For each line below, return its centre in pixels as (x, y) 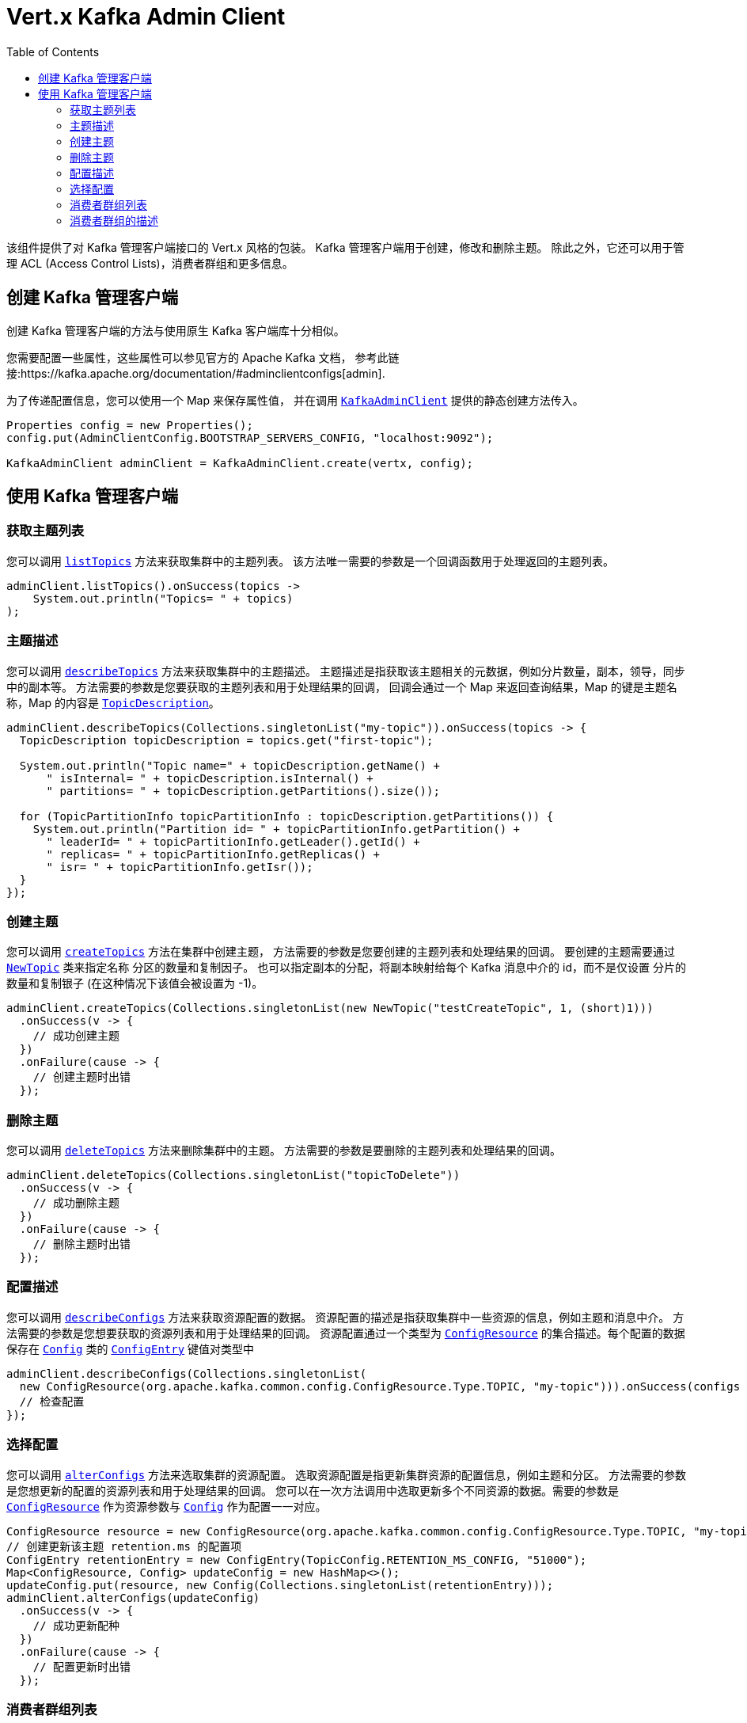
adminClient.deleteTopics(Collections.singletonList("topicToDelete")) (233, 1175)
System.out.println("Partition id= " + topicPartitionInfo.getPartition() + (277, 829)
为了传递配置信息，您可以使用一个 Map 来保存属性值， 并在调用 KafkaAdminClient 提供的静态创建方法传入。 (295, 400)
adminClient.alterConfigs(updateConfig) (133, 1597)
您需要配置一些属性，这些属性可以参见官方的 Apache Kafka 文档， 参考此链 (203, 357)
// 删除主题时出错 (82, 1244)
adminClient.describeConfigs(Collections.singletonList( (187, 1373)
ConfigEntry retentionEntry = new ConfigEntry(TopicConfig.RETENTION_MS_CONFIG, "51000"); (297, 1559)
